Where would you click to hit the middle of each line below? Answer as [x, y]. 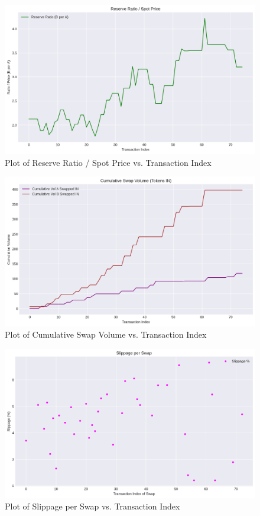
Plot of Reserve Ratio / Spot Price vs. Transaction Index [108, 162]
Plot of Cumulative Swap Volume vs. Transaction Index [106, 334]
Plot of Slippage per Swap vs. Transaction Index [92, 506]
